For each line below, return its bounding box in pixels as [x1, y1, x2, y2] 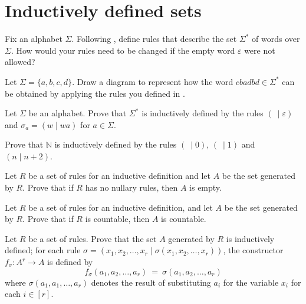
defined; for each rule [5, 244, 81, 256]
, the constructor [223, 244, 284, 256]
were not [244, 44, 275, 56]
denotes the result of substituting [91, 276, 211, 288]
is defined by [47, 256, 93, 268]
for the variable [223, 276, 279, 288]
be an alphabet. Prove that [28, 107, 127, 119]
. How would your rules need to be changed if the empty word [11, 44, 235, 56]
